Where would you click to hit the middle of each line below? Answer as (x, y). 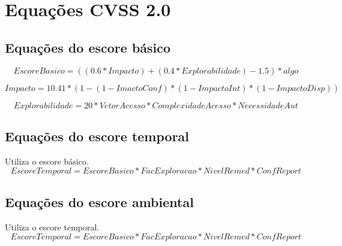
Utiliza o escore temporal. (52, 227)
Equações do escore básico (88, 47)
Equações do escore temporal (97, 136)
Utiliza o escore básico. (47, 161)
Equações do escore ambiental (99, 201)
